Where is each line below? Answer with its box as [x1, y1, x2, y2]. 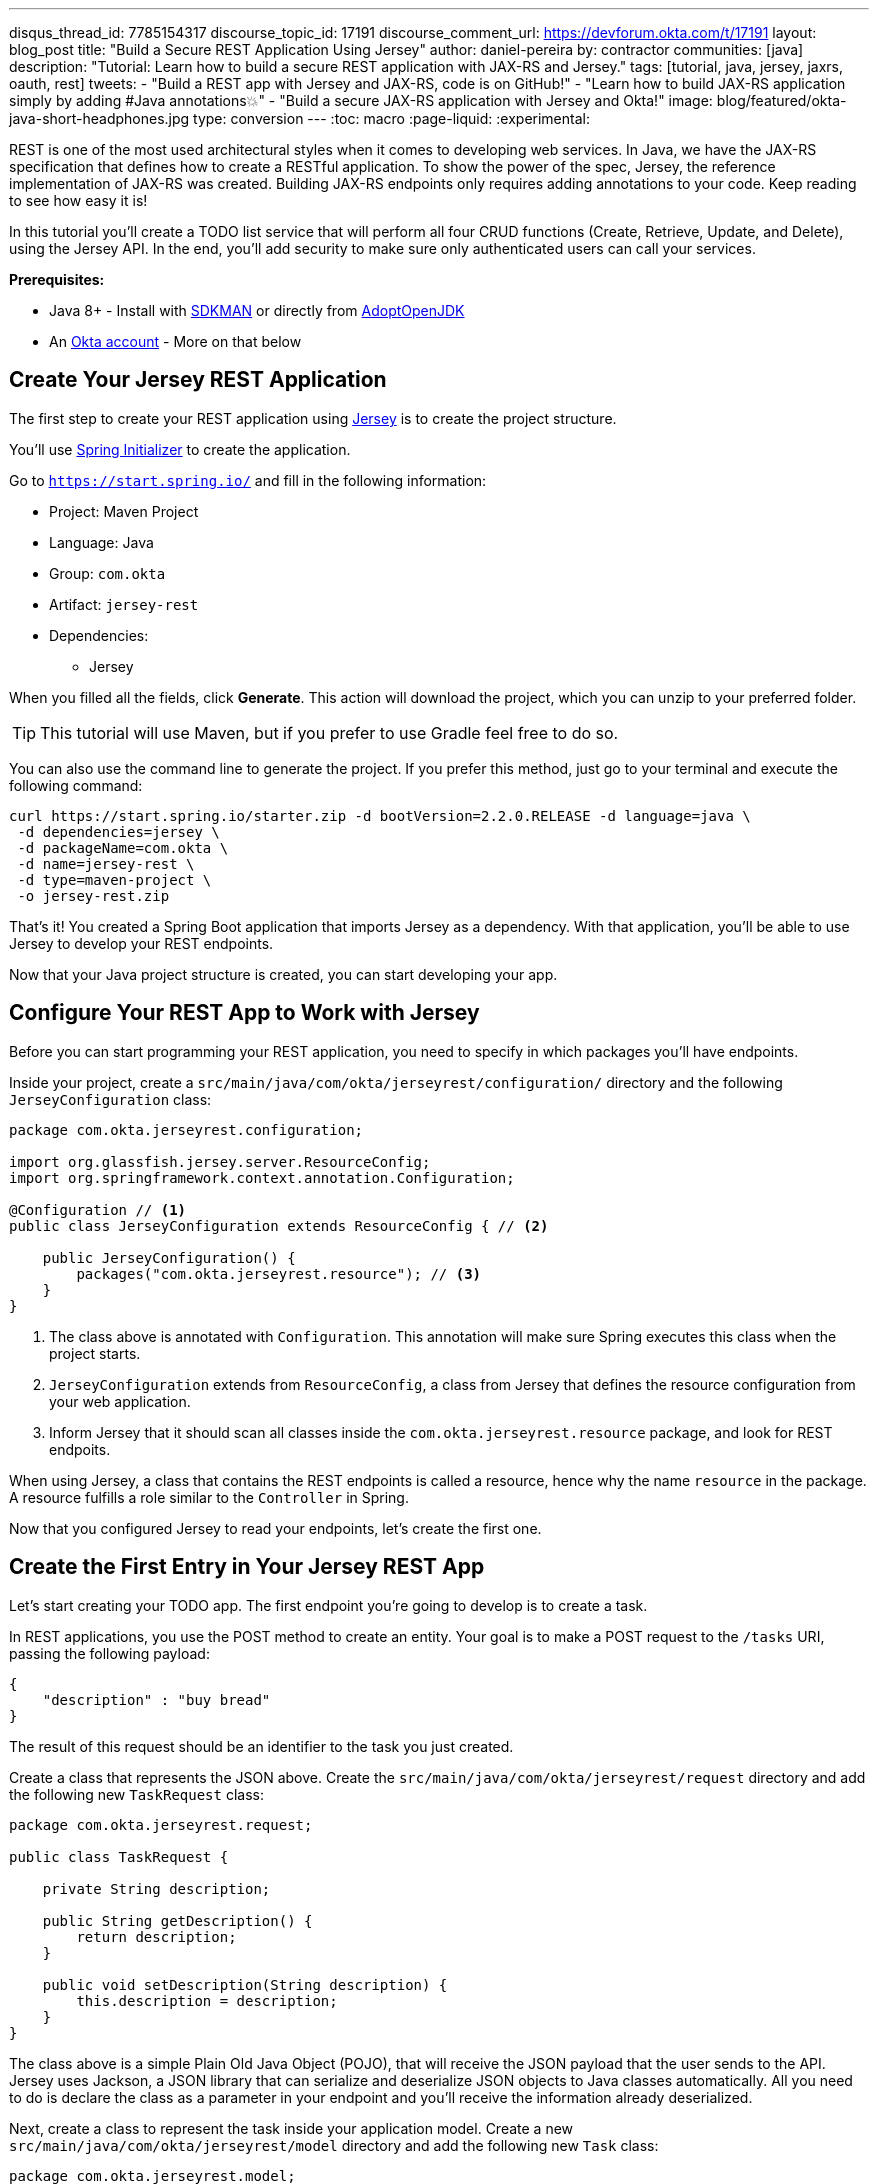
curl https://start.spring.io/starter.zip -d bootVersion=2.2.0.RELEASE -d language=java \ [9, 807, 751, 824]
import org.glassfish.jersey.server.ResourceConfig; [9, 1153, 431, 1170]
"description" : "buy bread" [42, 1691, 271, 1708]
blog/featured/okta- [716, 92, 847, 109]
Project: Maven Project [49, 502, 199, 520]
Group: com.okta [49, 564, 166, 582]
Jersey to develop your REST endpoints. [9, 934, 274, 952]
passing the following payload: [9, 1644, 210, 1662]
